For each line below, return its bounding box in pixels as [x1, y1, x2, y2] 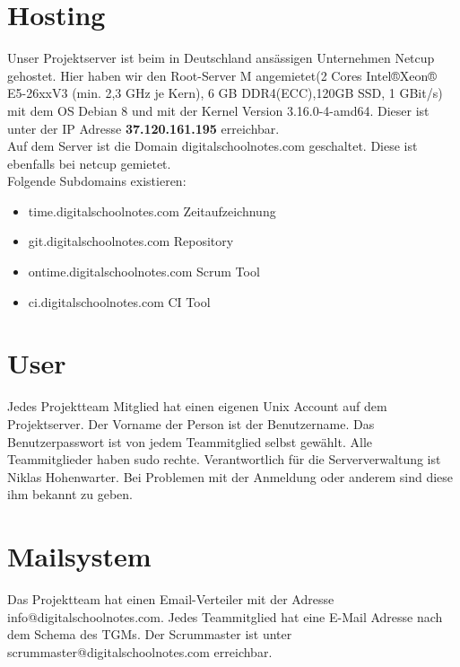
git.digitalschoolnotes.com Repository [28, 232, 234, 250]
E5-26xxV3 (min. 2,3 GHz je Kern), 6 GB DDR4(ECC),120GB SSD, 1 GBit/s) [7, 83, 443, 102]
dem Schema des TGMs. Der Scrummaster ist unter [7, 625, 292, 644]
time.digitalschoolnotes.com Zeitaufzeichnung [28, 201, 276, 220]
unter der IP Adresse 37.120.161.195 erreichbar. [7, 118, 280, 137]
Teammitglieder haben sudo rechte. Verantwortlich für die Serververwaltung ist [7, 450, 441, 469]
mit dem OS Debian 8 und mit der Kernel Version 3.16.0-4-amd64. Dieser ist [7, 101, 430, 119]
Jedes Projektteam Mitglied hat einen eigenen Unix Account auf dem [7, 397, 387, 416]
